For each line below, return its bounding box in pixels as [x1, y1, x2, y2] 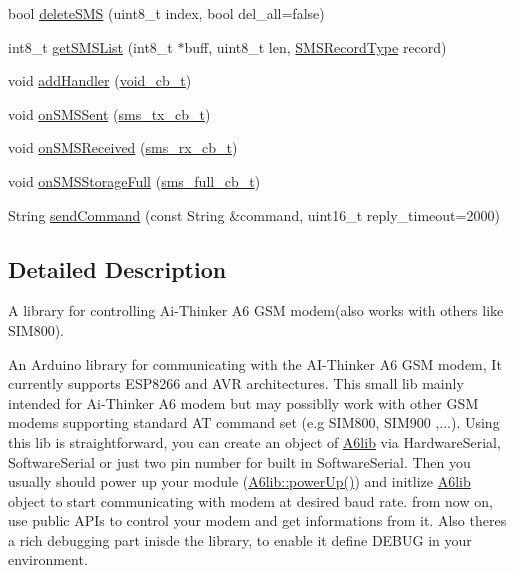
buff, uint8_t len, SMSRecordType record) [184, 36, 447, 57]
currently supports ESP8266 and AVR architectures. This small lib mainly [8, 373, 464, 394]
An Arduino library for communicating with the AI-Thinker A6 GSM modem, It [8, 353, 502, 374]
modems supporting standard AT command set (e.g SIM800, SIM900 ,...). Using [8, 412, 500, 433]
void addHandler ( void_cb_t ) [8, 70, 192, 91]
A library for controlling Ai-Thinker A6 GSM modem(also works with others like [8, 300, 504, 321]
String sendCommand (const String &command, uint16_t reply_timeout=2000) [8, 204, 500, 225]
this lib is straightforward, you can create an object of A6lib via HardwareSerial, [8, 431, 501, 452]
